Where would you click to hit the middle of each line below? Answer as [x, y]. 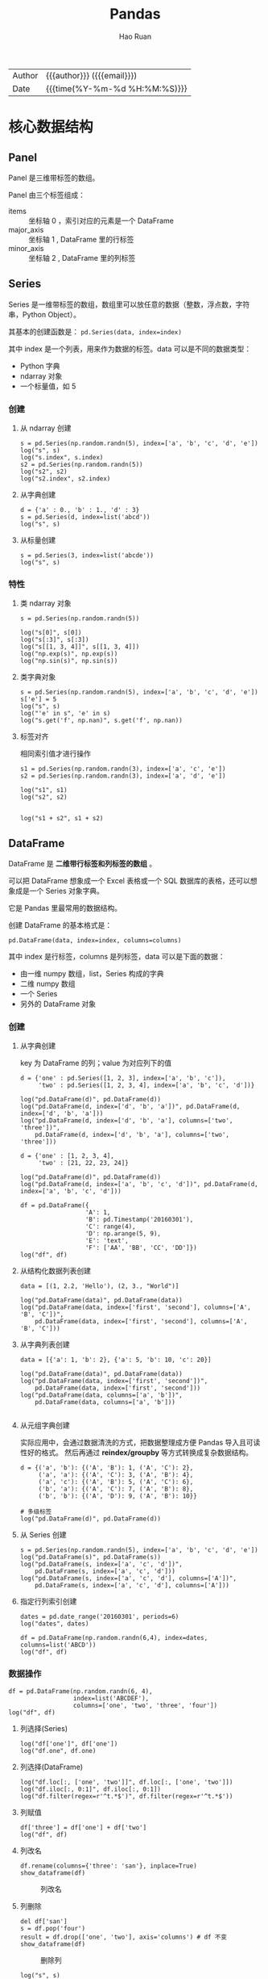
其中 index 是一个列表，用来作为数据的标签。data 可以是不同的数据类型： [130, 349]
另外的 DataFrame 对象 [58, 1004]
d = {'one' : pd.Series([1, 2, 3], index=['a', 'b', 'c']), [123, 1079]
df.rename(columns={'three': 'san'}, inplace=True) [108, 1866]
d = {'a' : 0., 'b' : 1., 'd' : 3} [80, 510]
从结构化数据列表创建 [55, 1271]
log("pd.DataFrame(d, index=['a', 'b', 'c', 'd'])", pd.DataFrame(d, [139, 1184]
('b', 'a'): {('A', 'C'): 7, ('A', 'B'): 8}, [116, 1489]
